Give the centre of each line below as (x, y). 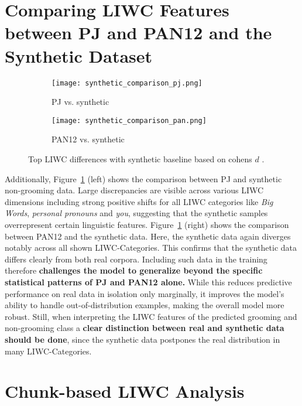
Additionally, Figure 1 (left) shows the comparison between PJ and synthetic (143, 178)
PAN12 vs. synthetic (88, 139)
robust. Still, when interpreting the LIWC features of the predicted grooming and (151, 316)
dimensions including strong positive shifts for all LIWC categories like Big (139, 201)
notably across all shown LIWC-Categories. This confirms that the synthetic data (151, 248)
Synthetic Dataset (79, 55)
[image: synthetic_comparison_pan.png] (129, 120)
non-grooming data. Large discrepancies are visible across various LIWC (134, 190)
